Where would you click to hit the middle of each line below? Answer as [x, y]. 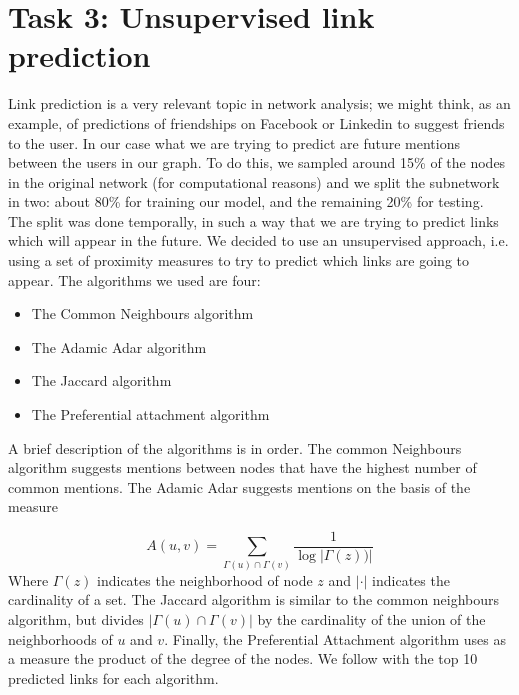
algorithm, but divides [76, 618]
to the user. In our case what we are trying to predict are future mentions [234, 142]
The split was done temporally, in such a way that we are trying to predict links [253, 220]
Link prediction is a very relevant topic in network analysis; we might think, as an [259, 103]
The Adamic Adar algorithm [119, 346]
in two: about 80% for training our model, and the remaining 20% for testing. [246, 201]
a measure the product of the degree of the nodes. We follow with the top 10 [243, 658]
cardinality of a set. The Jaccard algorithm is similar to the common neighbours [254, 599]
